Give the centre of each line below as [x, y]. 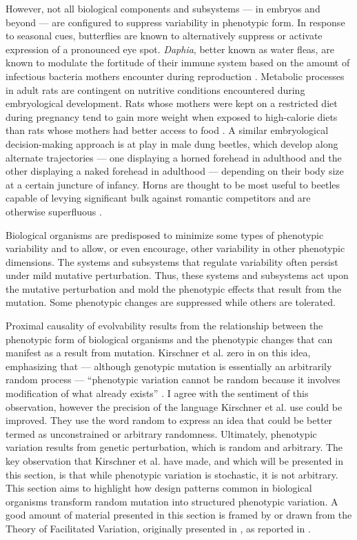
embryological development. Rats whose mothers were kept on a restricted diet [172, 103]
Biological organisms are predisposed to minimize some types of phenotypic [165, 234]
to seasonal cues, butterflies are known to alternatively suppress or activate [164, 36]
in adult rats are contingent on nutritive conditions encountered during [155, 89]
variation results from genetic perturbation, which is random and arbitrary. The [174, 447]
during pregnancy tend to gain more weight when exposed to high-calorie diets [172, 116]
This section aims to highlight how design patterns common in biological [159, 488]
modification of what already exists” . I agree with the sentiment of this [157, 393]
